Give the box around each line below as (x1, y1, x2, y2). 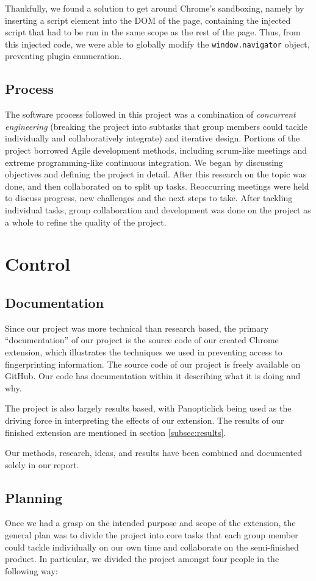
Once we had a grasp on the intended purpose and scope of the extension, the (5, 516, 296, 529)
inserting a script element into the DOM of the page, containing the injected (5, 13, 291, 26)
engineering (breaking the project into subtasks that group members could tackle (5, 119, 307, 132)
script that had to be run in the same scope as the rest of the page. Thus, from (5, 26, 301, 38)
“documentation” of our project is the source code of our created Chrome (5, 333, 279, 346)
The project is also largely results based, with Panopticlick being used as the (5, 402, 292, 415)
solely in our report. (5, 458, 79, 471)
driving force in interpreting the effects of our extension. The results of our (5, 413, 284, 426)
